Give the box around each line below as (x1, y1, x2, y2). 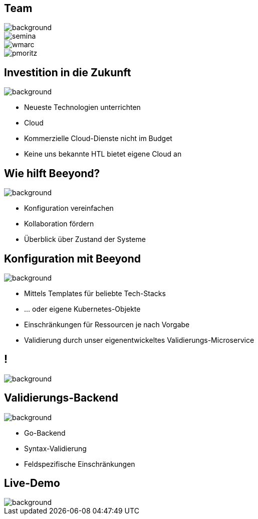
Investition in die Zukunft (4, 66, 131, 79)
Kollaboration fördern (24, 219, 94, 228)
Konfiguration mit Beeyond (4, 252, 141, 265)
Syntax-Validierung (24, 444, 87, 453)
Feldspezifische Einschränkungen (24, 459, 135, 468)
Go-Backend (24, 428, 66, 437)
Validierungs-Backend (4, 392, 118, 405)
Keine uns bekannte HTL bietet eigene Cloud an (24, 150, 182, 159)
